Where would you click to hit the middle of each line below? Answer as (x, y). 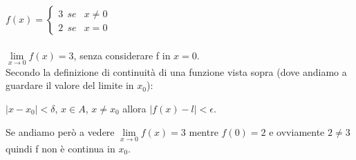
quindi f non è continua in (60, 148)
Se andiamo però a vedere (60, 131)
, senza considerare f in (122, 55)
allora (134, 108)
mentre (204, 131)
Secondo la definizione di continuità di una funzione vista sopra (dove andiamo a (176, 71)
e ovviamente (297, 131)
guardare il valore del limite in (70, 85)
